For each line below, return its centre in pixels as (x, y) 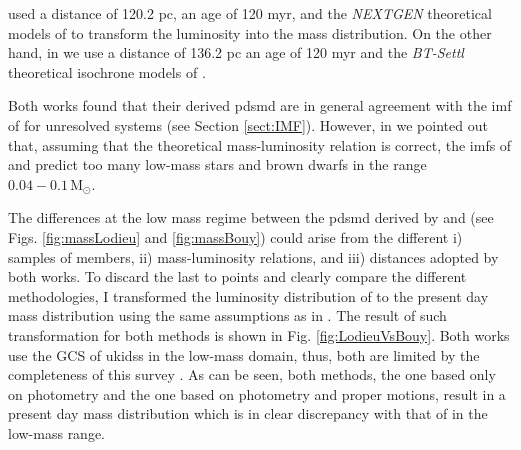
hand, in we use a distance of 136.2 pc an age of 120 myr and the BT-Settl (236, 52)
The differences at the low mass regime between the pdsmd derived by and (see (251, 217)
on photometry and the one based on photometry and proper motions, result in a (257, 393)
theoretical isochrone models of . (107, 71)
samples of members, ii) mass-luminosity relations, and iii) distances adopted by (253, 256)
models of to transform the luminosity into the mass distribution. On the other (250, 32)
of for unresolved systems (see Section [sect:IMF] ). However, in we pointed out (248, 124)
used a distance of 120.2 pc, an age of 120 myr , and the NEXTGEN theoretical (250, 13)
